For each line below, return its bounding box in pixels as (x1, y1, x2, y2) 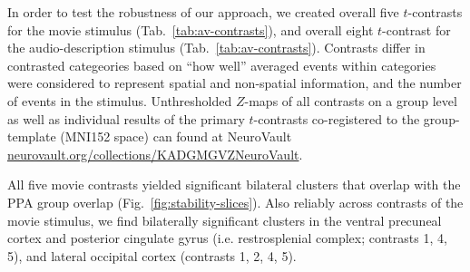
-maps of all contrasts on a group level (244, 91, 457, 110)
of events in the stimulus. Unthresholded (7, 91, 232, 110)
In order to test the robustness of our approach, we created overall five (7, 3, 399, 21)
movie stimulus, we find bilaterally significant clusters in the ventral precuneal (7, 210, 442, 229)
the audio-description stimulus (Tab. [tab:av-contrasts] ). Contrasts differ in (7, 38, 426, 57)
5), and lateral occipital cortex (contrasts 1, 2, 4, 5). (7, 246, 297, 265)
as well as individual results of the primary (7, 109, 245, 128)
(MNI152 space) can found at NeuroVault (60, 127, 292, 146)
